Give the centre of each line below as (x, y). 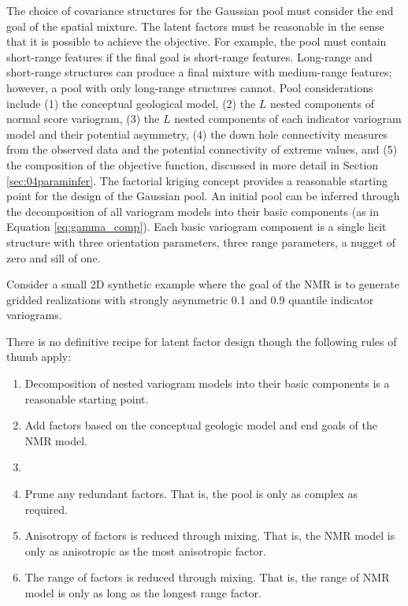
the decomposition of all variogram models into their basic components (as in (193, 211)
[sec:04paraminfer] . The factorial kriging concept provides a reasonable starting (197, 180)
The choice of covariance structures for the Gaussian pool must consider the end (200, 10)
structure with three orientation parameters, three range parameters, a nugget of (201, 242)
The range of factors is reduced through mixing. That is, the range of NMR (207, 577)
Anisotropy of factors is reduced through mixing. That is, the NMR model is (210, 535)
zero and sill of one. (54, 257)
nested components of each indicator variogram (288, 119)
